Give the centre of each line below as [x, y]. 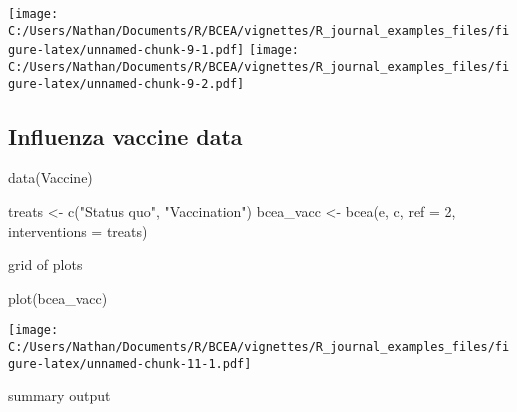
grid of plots [45, 264]
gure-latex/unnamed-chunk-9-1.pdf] [126, 50]
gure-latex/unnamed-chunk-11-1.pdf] [130, 363]
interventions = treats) [78, 230]
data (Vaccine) [50, 177]
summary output [59, 395]
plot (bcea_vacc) [58, 297]
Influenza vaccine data [125, 135]
